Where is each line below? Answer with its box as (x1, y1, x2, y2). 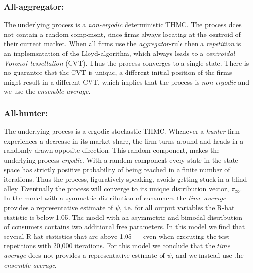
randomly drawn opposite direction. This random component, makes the (4, 145, 220, 155)
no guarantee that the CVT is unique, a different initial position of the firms (4, 67, 232, 77)
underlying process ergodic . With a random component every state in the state (4, 154, 238, 164)
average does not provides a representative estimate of (4, 250, 165, 260)
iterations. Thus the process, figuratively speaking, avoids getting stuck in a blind (4, 174, 247, 184)
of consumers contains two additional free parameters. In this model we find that (4, 221, 245, 232)
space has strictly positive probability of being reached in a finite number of (4, 164, 230, 174)
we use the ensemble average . (4, 86, 90, 96)
